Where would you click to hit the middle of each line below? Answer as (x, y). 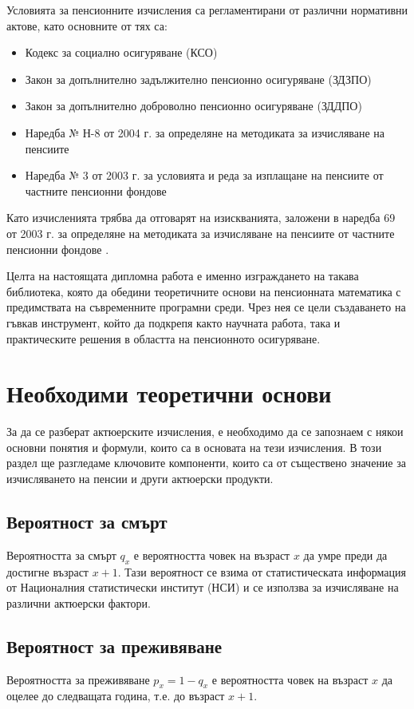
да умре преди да (345, 555)
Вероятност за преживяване (114, 646)
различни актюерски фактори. (79, 602)
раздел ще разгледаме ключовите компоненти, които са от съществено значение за (206, 463)
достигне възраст (47, 571)
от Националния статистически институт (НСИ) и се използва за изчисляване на (203, 587)
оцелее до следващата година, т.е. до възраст (116, 696)
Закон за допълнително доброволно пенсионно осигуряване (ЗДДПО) (193, 106)
